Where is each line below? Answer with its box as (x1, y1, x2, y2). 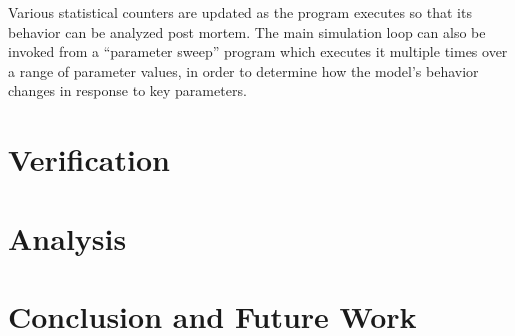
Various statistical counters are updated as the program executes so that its (8, 2, 472, 22)
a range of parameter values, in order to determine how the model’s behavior (8, 60, 479, 81)
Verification (8, 139, 170, 180)
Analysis (8, 217, 127, 258)
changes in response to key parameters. (8, 80, 247, 101)
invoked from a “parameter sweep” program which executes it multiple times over (8, 41, 508, 62)
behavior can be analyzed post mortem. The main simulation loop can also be (8, 21, 486, 42)
